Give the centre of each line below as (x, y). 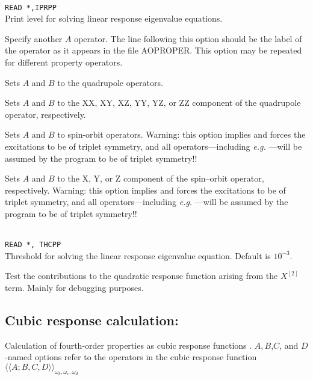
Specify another (34, 38)
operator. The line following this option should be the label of (188, 38)
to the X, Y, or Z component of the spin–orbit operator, (161, 178)
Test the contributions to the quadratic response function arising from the (141, 276)
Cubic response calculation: (92, 320)
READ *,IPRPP (31, 8)
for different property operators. (64, 62)
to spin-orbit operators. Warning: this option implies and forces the (181, 134)
